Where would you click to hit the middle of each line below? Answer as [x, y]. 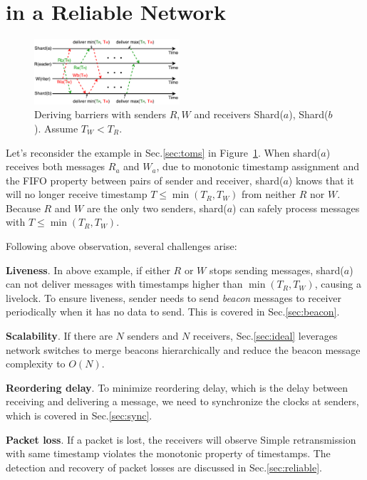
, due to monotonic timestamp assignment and [258, 166]
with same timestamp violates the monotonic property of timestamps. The [168, 453]
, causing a [338, 284]
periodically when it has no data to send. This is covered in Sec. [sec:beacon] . [173, 312]
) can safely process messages [296, 208]
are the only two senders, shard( [157, 208]
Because [23, 208]
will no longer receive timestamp [77, 194]
